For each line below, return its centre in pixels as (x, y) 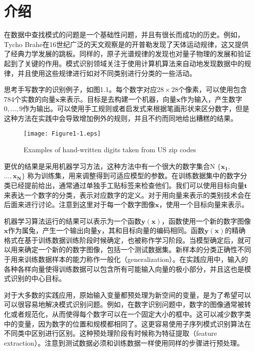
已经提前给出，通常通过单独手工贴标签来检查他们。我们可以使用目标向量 (127, 185)
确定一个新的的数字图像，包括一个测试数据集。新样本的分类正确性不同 (138, 249)
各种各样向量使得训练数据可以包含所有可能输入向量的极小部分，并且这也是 (124, 269)
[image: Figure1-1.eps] (62, 134)
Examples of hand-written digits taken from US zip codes (110, 150)
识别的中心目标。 (38, 278)
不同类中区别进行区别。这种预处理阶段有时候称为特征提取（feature (111, 333)
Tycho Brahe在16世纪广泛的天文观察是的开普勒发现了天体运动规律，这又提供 (126, 44)
